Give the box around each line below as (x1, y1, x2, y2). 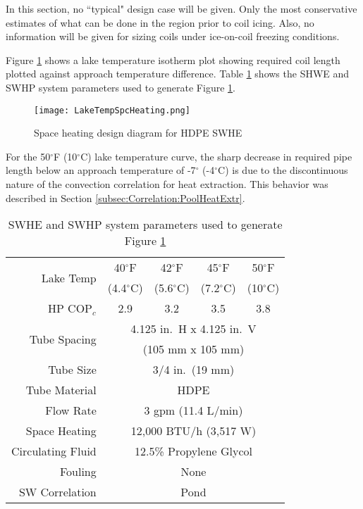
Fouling (59, 463, 97, 480)
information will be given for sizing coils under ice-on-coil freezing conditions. (6, 29, 340, 44)
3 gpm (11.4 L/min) (144, 402, 243, 419)
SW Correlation (18, 484, 97, 501)
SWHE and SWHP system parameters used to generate (8, 216, 283, 233)
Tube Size (48, 361, 97, 378)
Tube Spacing (29, 330, 97, 347)
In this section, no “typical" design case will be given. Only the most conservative (6, 1, 357, 15)
